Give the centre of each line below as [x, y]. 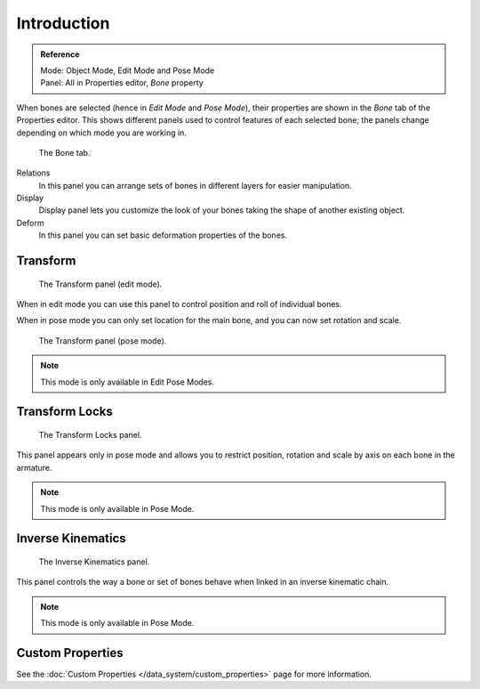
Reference [60, 54]
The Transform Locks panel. [90, 435]
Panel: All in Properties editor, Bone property [122, 83]
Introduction [63, 23]
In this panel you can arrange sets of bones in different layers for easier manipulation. [196, 185]
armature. [34, 467]
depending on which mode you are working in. [101, 133]
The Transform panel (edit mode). [100, 284]
